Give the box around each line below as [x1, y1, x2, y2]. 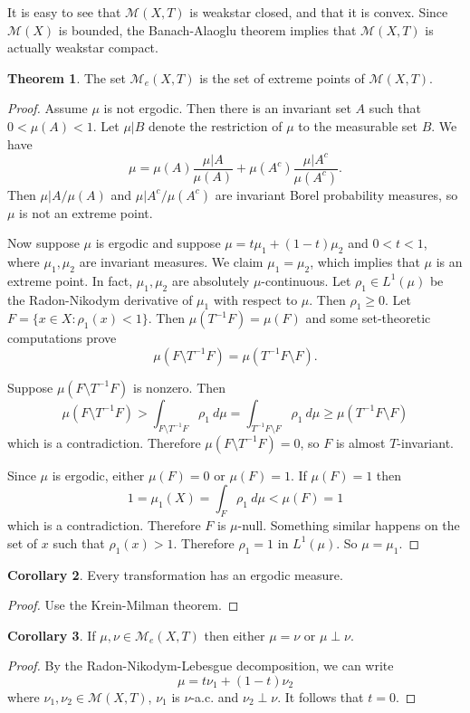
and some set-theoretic [305, 309, 431, 328]
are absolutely [171, 271, 250, 290]
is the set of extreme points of [199, 68, 365, 87]
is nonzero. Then [133, 377, 226, 396]
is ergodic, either [52, 465, 145, 484]
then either [204, 625, 265, 644]
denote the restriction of [149, 116, 283, 135]
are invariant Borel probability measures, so [215, 185, 458, 204]
